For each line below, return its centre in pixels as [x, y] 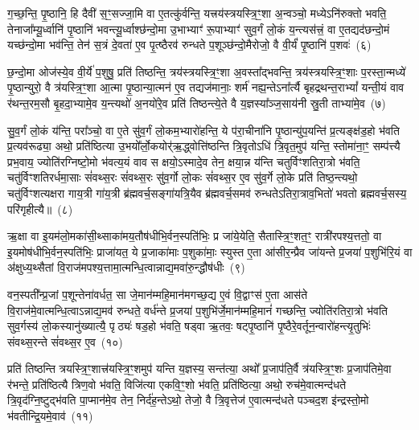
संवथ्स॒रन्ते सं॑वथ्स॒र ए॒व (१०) [65, 341]
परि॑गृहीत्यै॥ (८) [40, 209]
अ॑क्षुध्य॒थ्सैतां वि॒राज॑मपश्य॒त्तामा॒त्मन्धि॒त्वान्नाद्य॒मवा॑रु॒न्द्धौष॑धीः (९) [126, 267]
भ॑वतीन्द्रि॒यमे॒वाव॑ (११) [50, 416]
